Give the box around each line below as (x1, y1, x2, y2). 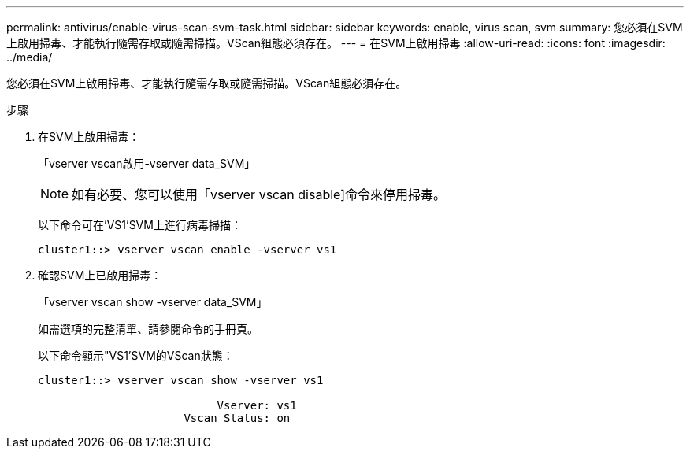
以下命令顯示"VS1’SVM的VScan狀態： (38, 349, 234, 362)
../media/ (6, 50, 53, 64)
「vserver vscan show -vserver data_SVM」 (38, 295, 268, 309)
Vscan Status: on (184, 412, 291, 424)
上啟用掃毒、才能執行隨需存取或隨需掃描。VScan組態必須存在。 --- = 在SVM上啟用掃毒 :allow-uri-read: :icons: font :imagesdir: (6, 36, 666, 50)
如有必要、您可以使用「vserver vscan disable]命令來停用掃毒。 (72, 187, 447, 202)
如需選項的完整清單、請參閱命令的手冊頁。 (38, 322, 258, 335)
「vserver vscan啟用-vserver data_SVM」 (38, 157, 256, 170)
